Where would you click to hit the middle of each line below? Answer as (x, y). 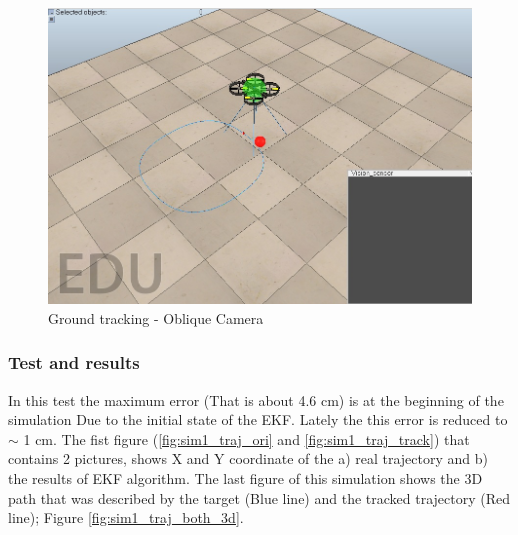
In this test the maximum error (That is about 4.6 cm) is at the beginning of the (256, 399)
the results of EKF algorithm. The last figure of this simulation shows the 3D (245, 477)
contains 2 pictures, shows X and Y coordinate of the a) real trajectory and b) (248, 458)
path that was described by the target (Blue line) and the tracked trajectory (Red (259, 497)
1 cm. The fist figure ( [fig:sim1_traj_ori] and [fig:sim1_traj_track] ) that (246, 438)
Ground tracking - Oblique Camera (156, 317)
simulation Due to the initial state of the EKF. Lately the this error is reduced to (258, 419)
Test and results (74, 362)
